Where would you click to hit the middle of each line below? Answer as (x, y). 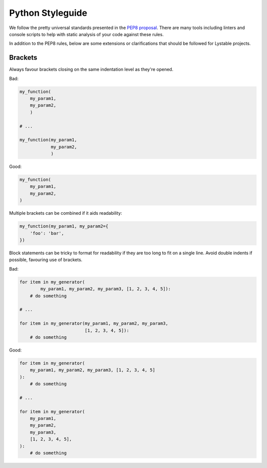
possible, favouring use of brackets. (46, 260)
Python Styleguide (48, 13)
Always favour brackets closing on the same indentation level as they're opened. (91, 70)
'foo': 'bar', (47, 233)
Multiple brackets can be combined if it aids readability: (66, 213)
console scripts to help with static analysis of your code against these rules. (87, 34)
